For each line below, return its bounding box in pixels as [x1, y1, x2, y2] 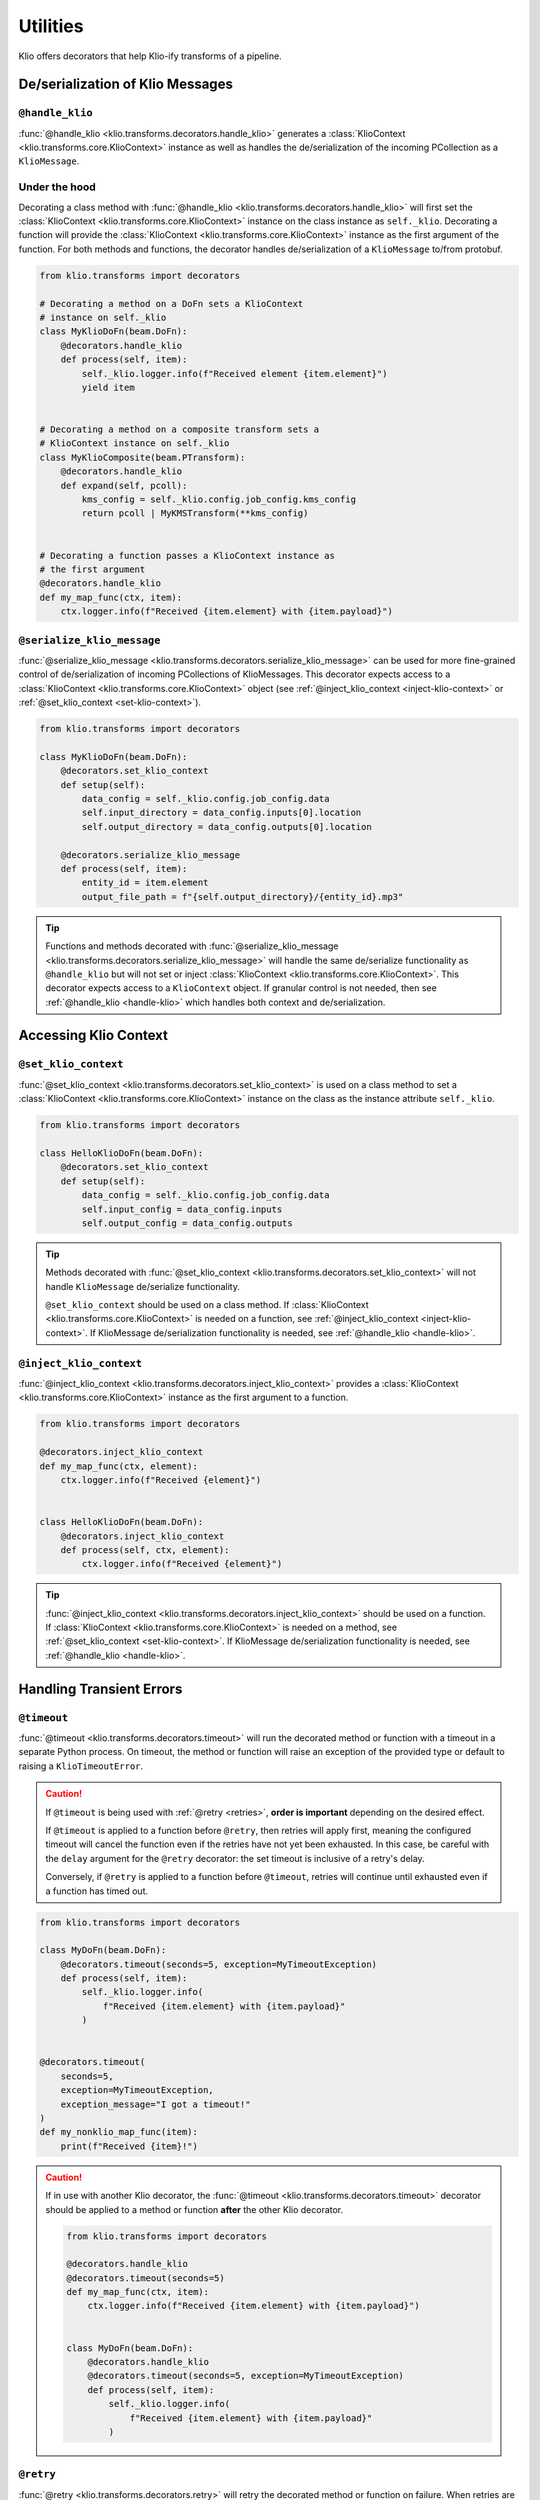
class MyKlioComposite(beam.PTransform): [39, 451, 246, 463]
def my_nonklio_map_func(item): [39, 2126, 199, 2138]
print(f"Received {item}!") [60, 2140, 199, 2152]
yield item [81, 381, 135, 393]
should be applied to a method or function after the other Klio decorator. [45, 2203, 344, 2215]
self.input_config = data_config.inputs [81, 1203, 283, 1215]
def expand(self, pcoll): [60, 480, 188, 491]
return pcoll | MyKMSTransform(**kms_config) [81, 508, 309, 519]
